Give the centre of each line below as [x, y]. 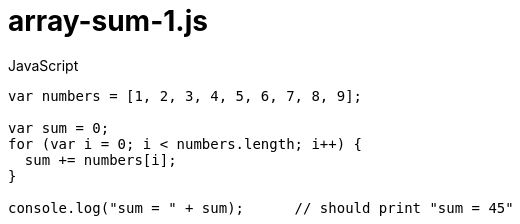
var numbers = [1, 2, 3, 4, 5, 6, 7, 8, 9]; [185, 95]
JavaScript [43, 65]
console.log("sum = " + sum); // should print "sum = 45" [261, 207]
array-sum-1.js [108, 21]
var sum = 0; [59, 127]
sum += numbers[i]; [100, 159]
